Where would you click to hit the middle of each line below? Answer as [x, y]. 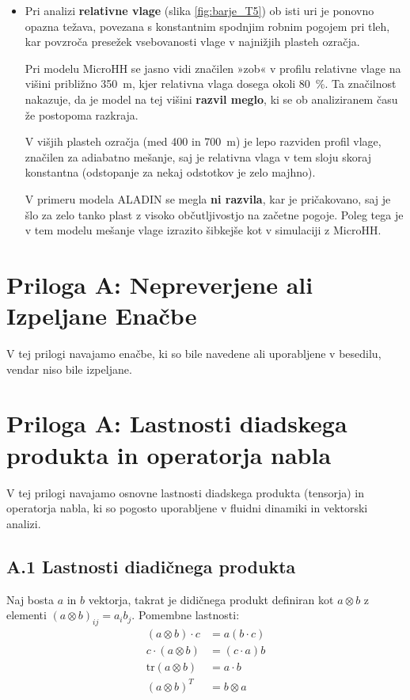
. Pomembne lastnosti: [186, 615]
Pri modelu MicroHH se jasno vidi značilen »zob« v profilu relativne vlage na [213, 68]
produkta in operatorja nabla [169, 454]
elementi [27, 615]
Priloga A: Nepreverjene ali [160, 284]
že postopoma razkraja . [82, 114]
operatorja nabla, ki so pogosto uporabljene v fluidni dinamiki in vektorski [187, 508]
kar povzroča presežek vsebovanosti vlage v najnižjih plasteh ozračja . [192, 42]
